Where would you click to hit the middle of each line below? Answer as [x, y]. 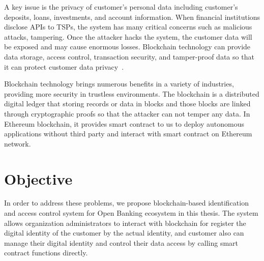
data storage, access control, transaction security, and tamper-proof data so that [129, 56]
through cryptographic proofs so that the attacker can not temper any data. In [127, 113]
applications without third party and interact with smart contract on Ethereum [128, 134]
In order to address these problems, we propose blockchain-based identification [126, 203]
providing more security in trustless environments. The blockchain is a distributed [132, 93]
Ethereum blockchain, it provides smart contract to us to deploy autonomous [124, 123]
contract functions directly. [46, 253]
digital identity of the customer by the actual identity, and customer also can [124, 233]
